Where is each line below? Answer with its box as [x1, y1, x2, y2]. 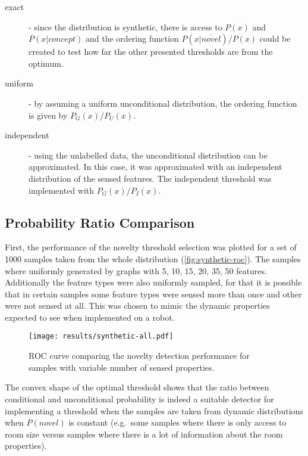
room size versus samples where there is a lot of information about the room [5, 427, 283, 440]
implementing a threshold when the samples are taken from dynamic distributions [5, 404, 303, 417]
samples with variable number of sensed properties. [29, 361, 215, 373]
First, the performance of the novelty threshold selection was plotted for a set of [5, 241, 297, 253]
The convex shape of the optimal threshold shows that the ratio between [5, 381, 269, 393]
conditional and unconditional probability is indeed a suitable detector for [5, 392, 274, 405]
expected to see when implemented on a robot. [5, 311, 175, 323]
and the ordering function [86, 32, 179, 45]
